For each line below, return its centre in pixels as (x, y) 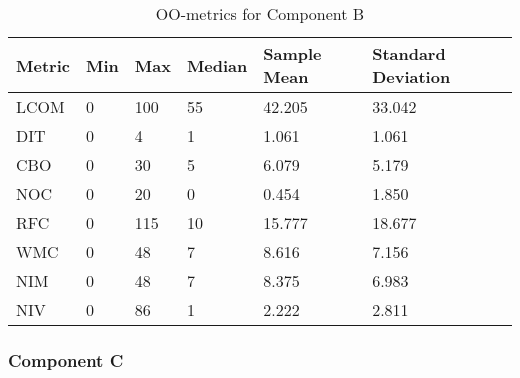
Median (217, 65)
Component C (66, 359)
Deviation (411, 76)
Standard (409, 53)
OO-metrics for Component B (260, 13)
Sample (292, 53)
